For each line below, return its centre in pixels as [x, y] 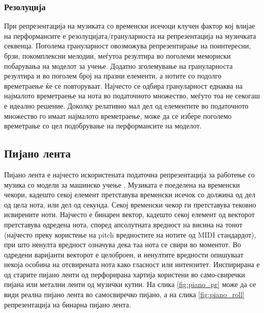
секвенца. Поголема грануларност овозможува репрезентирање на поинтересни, [128, 46]
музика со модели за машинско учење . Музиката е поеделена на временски [122, 184]
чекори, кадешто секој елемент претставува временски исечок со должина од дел [130, 194]
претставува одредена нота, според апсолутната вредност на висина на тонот [123, 224]
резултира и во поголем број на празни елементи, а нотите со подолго [113, 76]
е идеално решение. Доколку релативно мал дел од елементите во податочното [126, 105]
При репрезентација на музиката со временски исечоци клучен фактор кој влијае [130, 26]
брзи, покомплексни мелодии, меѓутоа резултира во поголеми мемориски [117, 56]
